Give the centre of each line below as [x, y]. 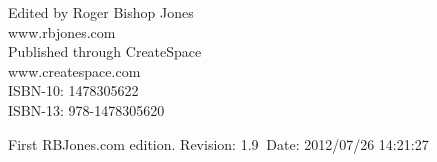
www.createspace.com [74, 70]
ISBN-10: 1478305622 [73, 90]
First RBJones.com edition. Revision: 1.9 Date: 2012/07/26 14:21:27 [218, 143]
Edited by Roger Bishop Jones [101, 12]
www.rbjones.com [62, 31]
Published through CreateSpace [105, 51]
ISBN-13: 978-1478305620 [86, 109]
